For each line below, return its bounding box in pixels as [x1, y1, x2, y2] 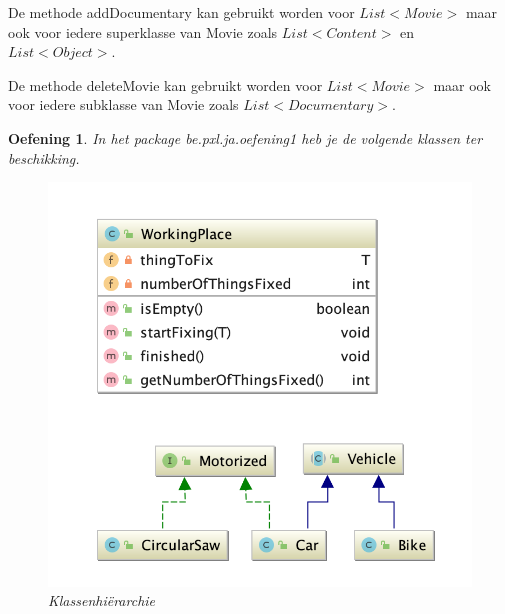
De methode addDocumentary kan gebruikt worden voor [8, 2, 355, 22]
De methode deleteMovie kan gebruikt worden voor [8, 74, 323, 95]
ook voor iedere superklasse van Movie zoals [8, 21, 278, 42]
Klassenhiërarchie [48, 590, 156, 611]
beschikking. [8, 147, 80, 168]
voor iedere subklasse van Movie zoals [8, 94, 239, 115]
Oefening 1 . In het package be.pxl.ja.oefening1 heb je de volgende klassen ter [8, 127, 483, 148]
